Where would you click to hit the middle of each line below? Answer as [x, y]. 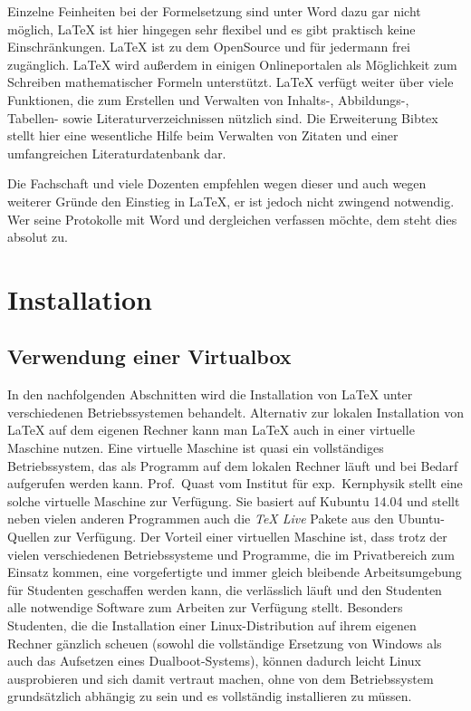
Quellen [29, 537]
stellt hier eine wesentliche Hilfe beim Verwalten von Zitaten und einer [203, 135]
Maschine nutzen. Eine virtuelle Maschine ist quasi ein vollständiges [196, 448]
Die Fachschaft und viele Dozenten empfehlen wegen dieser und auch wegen [217, 183]
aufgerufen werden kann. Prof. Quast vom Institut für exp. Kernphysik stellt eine [235, 483]
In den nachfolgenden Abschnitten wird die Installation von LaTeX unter [210, 394]
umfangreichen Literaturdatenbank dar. [117, 153]
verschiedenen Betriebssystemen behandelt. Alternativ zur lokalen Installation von [235, 412]
